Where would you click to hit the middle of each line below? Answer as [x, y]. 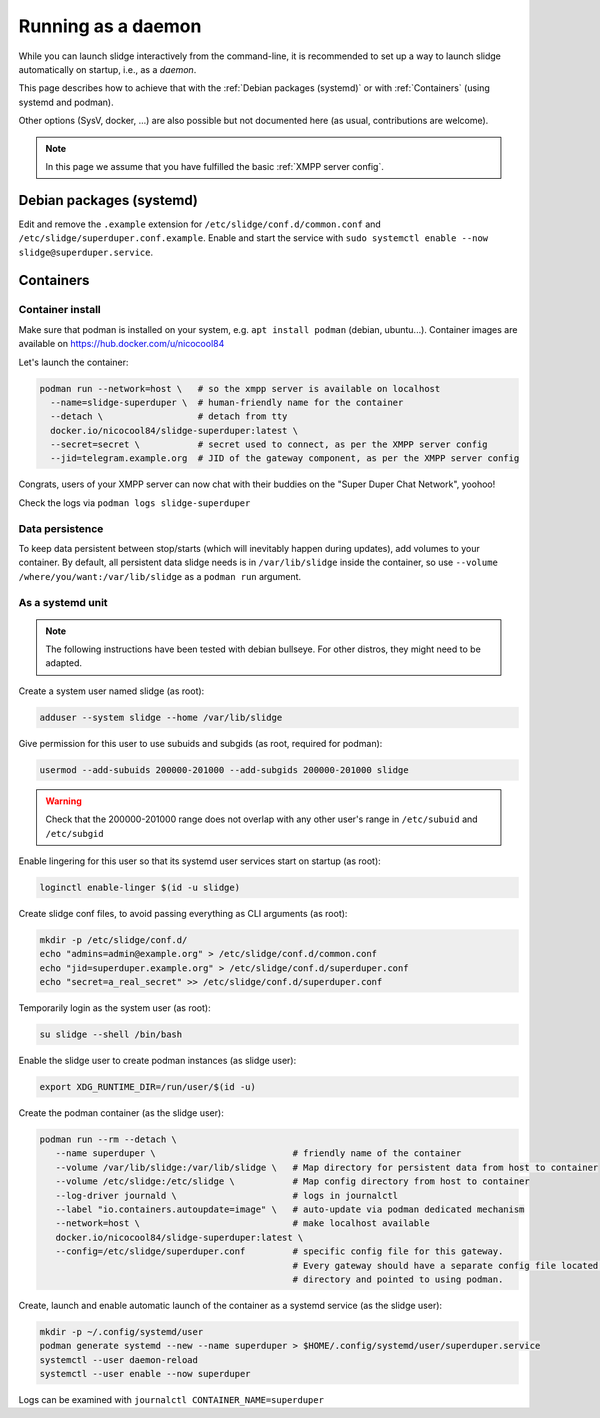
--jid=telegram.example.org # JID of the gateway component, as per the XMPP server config [285, 458]
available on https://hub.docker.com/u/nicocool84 [121, 344]
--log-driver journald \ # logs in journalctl [227, 1195]
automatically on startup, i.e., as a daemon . [107, 69]
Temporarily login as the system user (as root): [114, 1008]
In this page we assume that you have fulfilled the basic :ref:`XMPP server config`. [214, 166]
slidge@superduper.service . [86, 252]
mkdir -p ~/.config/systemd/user [121, 1331]
